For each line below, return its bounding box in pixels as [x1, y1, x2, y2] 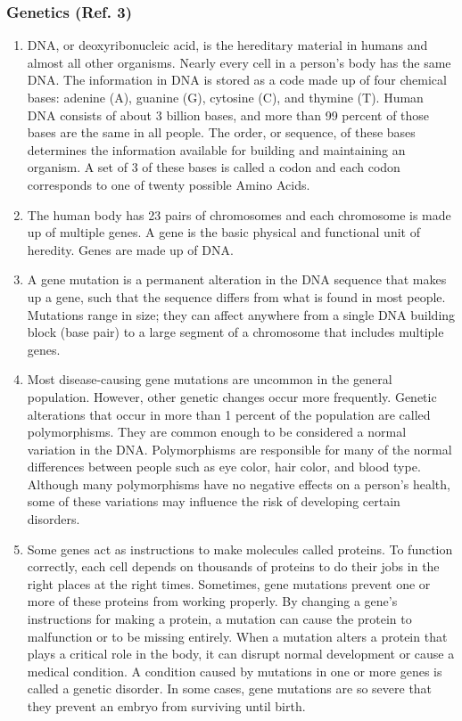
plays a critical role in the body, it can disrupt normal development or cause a [27, 644, 455, 663]
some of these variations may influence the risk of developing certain [27, 492, 400, 511]
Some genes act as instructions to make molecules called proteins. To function [27, 539, 453, 558]
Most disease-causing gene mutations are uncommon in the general [27, 370, 392, 389]
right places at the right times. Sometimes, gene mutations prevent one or [27, 574, 431, 593]
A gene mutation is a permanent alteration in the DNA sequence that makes [27, 270, 447, 289]
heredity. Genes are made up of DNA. [27, 240, 234, 258]
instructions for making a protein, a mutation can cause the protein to [27, 610, 412, 628]
